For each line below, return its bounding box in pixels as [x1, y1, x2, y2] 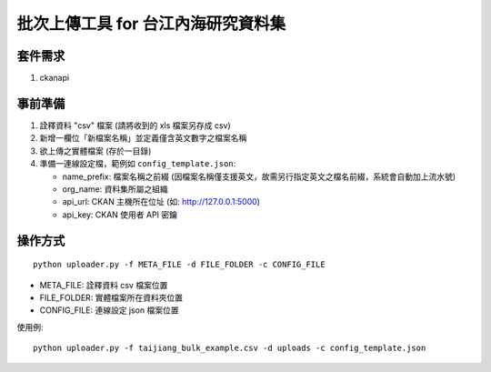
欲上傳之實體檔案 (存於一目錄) [39, 146, 152, 156]
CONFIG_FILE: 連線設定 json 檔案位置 [39, 305, 179, 316]
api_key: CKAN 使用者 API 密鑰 [62, 209, 177, 220]
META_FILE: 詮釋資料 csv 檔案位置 [39, 279, 168, 290]
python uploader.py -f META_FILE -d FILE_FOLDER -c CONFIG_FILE [33, 259, 326, 270]
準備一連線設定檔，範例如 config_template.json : [39, 158, 236, 169]
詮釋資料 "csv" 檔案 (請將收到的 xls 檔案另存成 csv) [39, 119, 231, 131]
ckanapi [39, 73, 70, 84]
